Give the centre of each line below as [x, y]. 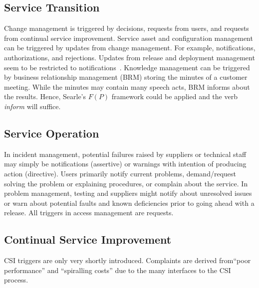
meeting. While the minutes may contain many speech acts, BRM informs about [127, 86]
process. [16, 280]
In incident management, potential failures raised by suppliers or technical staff [125, 154]
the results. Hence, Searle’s [45, 96]
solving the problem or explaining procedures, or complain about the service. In [126, 183]
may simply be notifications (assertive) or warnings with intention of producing [125, 164]
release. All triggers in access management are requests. [89, 213]
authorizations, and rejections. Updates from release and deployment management [129, 57]
